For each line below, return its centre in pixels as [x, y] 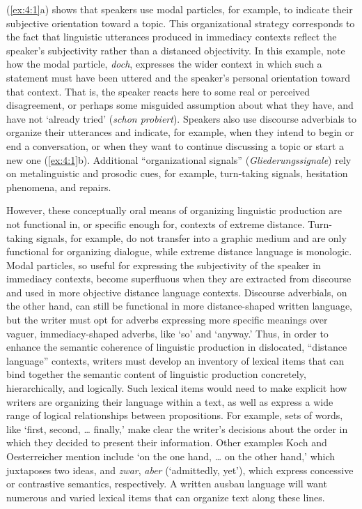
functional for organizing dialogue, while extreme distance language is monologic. [179, 251]
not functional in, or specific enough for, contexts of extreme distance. [156, 223]
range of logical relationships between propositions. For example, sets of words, [175, 415]
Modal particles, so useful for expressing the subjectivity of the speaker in [164, 265]
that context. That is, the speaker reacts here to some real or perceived [158, 91]
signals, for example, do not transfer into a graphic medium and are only [191, 237]
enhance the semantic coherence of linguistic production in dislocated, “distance [177, 347]
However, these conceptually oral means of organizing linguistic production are [174, 210]
